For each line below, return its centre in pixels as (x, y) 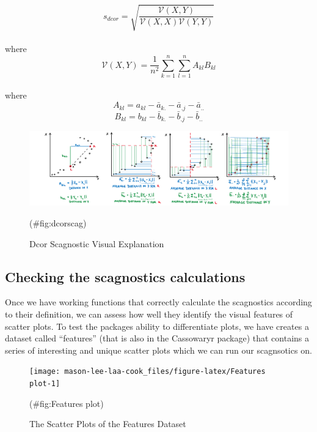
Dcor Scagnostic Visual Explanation (97, 243)
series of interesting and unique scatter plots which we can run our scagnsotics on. (158, 350)
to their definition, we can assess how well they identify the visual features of (149, 314)
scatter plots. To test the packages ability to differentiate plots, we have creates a (157, 326)
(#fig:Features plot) (67, 403)
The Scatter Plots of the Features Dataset (108, 424)
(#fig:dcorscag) (58, 223)
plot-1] (45, 384)
